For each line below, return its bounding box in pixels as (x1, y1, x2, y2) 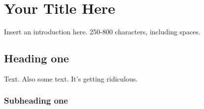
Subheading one (4, 94, 68, 107)
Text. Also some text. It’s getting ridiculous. (4, 73, 138, 83)
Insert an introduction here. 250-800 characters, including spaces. (4, 27, 201, 37)
